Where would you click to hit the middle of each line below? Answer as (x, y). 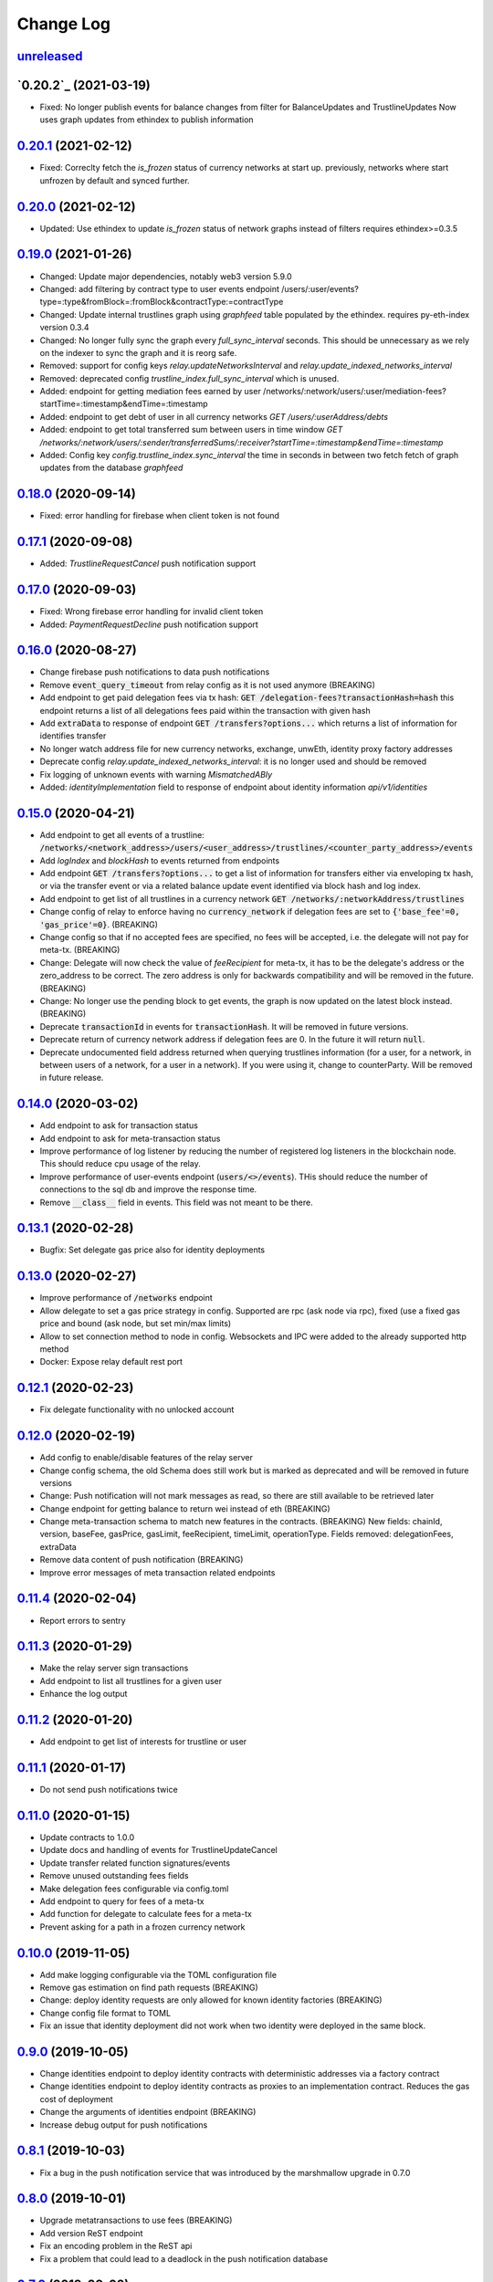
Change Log (64, 24)
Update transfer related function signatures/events (135, 1863)
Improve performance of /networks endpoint (126, 1298)
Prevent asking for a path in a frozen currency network (142, 1927)
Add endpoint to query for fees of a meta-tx (122, 1901)
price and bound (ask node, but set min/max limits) (136, 1324)
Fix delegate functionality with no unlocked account (137, 1409)
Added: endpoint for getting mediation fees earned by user (151, 392)
